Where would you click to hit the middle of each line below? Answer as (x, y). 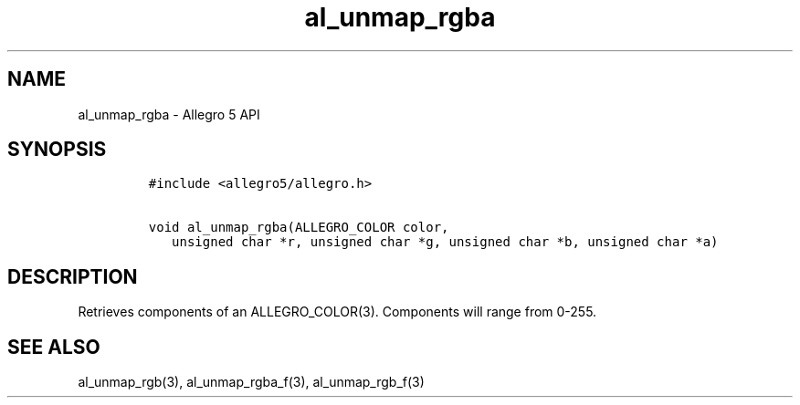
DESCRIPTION (73, 276)
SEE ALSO (54, 347)
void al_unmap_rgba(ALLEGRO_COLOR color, (299, 228)
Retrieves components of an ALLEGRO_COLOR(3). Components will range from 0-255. (337, 312)
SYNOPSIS (57, 150)
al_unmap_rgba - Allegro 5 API (169, 114)
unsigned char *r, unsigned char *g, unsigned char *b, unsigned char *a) (445, 242)
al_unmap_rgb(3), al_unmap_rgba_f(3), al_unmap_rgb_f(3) (251, 382)
